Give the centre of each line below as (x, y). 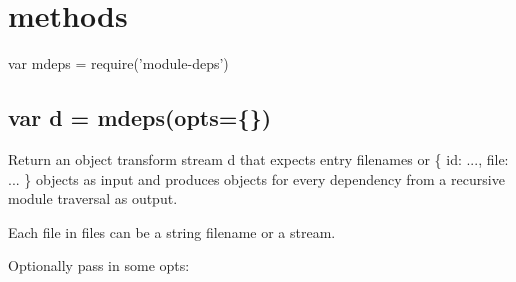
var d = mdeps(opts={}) (140, 117)
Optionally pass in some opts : (99, 265)
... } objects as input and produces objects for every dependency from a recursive (256, 178)
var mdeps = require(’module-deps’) (118, 63)
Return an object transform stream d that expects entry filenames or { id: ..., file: (258, 158)
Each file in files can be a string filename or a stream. (172, 231)
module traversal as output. (93, 198)
